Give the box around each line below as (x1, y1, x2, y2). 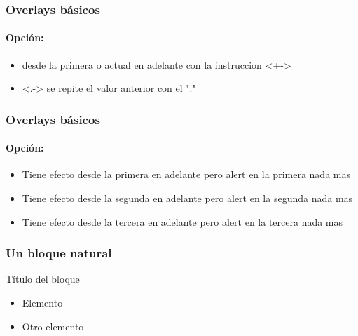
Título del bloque (6, 271, 80, 286)
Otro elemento (22, 318, 84, 333)
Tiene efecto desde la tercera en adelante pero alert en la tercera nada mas (22, 214, 343, 229)
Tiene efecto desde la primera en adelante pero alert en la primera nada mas (22, 167, 350, 182)
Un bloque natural (6, 244, 112, 262)
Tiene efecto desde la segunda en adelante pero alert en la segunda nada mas (22, 191, 353, 206)
